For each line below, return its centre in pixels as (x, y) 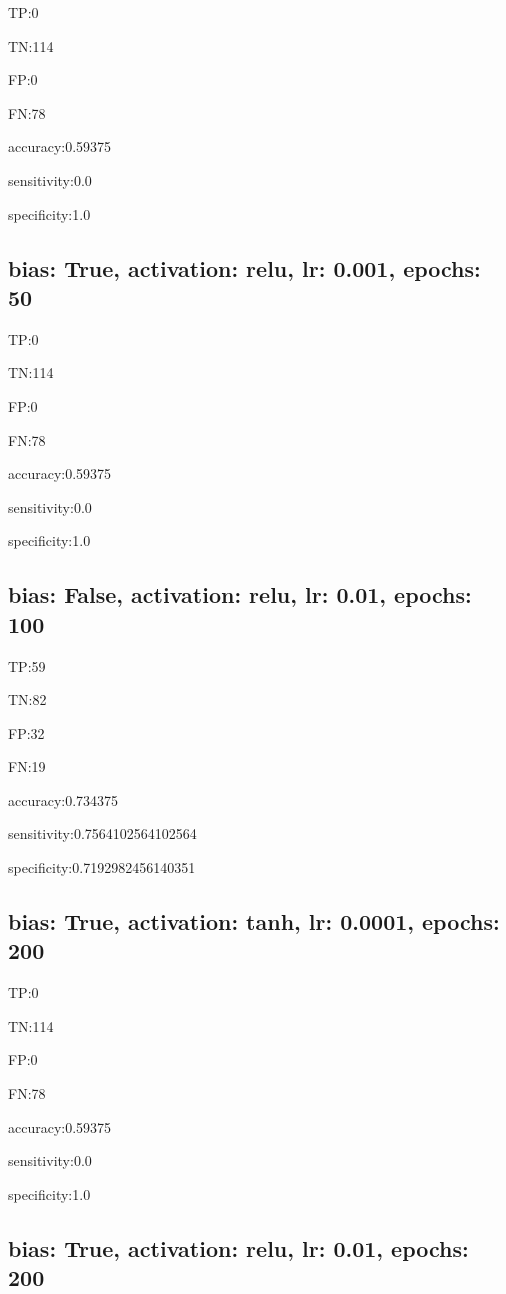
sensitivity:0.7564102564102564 (102, 833)
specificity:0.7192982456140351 (102, 867)
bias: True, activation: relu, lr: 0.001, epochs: (244, 267)
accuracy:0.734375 (63, 799)
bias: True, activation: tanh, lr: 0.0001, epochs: (254, 921)
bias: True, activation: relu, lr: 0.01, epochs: (238, 1247)
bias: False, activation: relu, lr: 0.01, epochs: (240, 594)
